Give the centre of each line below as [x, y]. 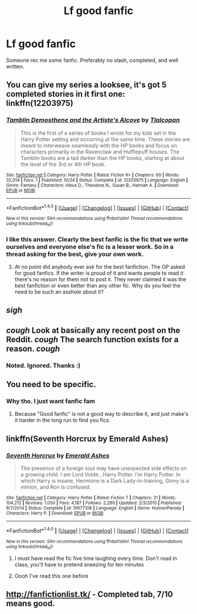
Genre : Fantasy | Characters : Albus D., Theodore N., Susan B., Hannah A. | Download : [93, 185]
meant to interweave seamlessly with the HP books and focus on [99, 145]
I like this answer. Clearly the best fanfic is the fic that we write [97, 239]
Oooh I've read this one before [52, 576]
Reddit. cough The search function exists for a [92, 339]
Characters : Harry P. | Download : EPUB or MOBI [55, 513]
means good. [31, 604]
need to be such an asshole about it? [59, 292]
